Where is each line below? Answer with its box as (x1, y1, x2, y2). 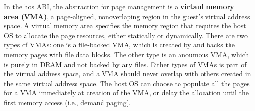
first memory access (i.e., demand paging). (4, 97, 131, 107)
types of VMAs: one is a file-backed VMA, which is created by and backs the (4, 40, 235, 50)
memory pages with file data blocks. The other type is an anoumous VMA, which (4, 49, 249, 59)
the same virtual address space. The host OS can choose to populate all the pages (4, 78, 250, 88)
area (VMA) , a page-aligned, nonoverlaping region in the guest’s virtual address (4, 11, 250, 21)
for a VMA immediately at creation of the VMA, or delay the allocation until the (4, 88, 249, 98)
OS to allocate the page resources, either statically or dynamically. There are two (4, 30, 248, 40)
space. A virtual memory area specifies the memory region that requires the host (4, 21, 246, 31)
